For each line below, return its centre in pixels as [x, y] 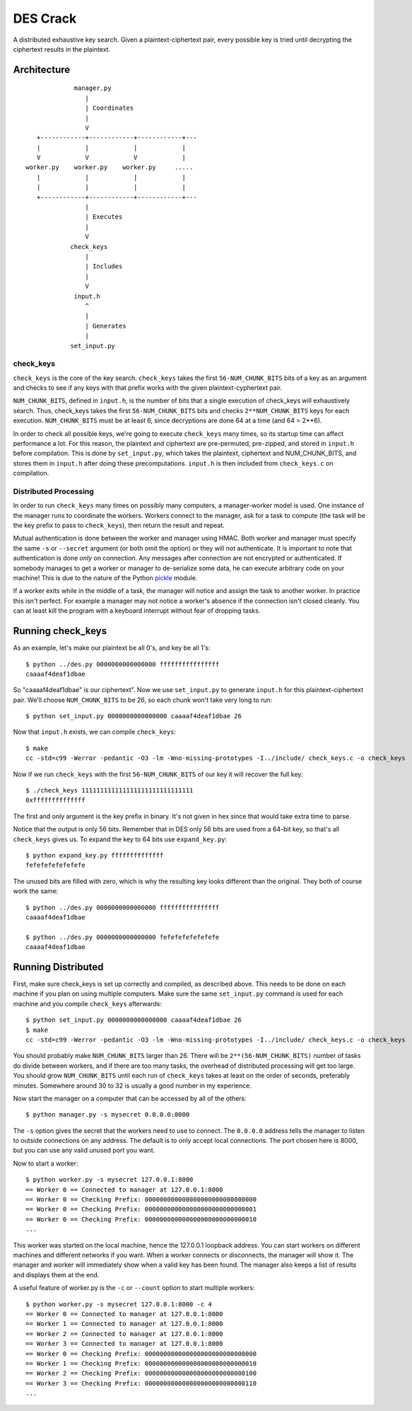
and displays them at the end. [56, 1274]
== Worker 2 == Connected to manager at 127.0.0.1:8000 [124, 1334]
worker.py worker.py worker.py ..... [110, 167]
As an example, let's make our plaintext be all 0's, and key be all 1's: [112, 648]
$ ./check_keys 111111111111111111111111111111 [110, 790]
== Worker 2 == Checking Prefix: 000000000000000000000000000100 [141, 1373]
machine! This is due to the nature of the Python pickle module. [105, 578]
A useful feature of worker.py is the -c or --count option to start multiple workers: [134, 1288]
